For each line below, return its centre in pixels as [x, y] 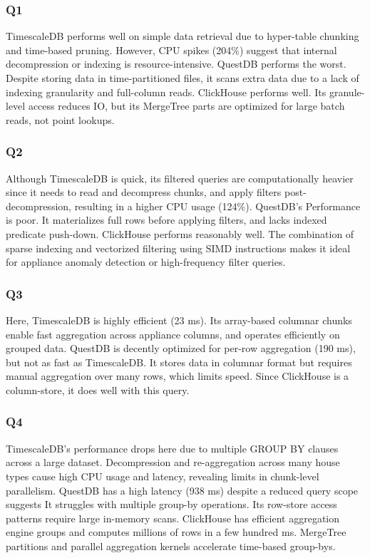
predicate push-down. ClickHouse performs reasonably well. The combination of [180, 233]
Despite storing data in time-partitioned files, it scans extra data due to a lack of [183, 78]
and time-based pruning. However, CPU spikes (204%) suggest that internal [171, 50]
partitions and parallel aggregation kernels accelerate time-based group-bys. [171, 546]
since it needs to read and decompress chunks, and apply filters [144, 192]
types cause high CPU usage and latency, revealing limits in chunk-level [163, 476]
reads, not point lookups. [60, 119]
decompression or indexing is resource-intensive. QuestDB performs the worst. [176, 64]
